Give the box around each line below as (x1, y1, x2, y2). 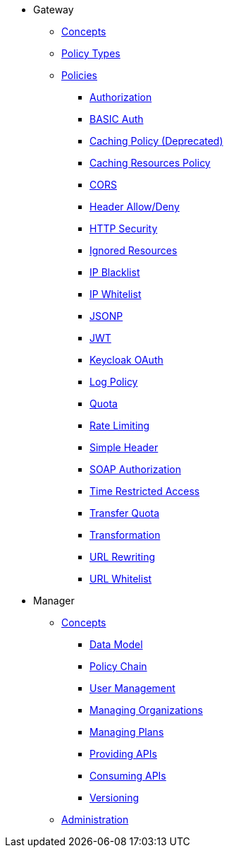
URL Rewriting (89, 551, 156, 563)
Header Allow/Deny (89, 201, 180, 213)
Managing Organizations (89, 704, 203, 716)
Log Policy (89, 376, 138, 388)
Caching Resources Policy (89, 157, 211, 169)
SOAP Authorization (89, 463, 181, 475)
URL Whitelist (89, 573, 152, 585)
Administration (61, 813, 129, 825)
